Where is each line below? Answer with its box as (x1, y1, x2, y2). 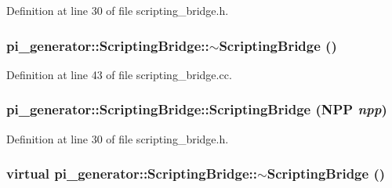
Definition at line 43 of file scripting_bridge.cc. (6, 66, 232, 82)
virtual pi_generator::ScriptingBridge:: (6, 164, 258, 183)
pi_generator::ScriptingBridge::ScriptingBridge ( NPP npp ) (6, 99, 387, 119)
